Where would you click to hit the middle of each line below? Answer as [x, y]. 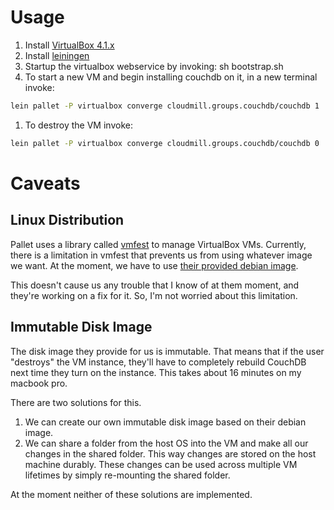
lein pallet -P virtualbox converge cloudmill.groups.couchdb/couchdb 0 [165, 143]
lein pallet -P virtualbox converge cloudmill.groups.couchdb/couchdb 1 [165, 106]
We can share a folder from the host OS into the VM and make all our [166, 443]
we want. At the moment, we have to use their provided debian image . [154, 265]
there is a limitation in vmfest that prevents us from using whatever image [161, 255]
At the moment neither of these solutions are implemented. [131, 494]
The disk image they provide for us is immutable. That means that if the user [167, 351]
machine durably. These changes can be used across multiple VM [161, 464]
